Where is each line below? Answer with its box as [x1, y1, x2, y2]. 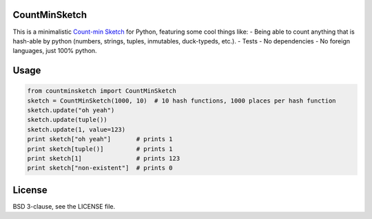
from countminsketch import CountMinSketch [27, 87, 177, 95]
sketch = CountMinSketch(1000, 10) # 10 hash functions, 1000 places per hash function [27, 96, 337, 105]
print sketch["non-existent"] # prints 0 [27, 164, 173, 172]
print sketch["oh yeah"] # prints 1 [27, 135, 173, 143]
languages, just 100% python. [12, 47, 97, 55]
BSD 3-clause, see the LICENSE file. [12, 202, 116, 210]
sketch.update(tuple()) [27, 116, 108, 124]
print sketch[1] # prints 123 [27, 155, 180, 163]
